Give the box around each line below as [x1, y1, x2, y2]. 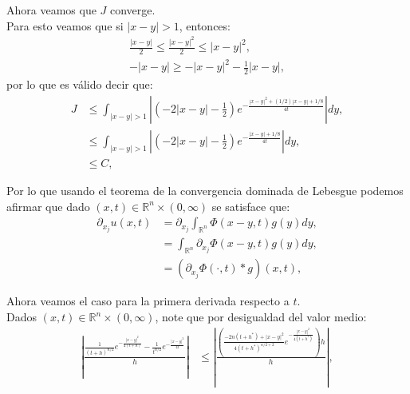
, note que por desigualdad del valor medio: [155, 308, 367, 325]
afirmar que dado [6, 197, 90, 214]
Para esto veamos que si [6, 17, 124, 34]
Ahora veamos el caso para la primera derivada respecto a [6, 293, 290, 309]
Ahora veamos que [6, 2, 97, 18]
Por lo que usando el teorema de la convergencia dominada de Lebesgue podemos [6, 181, 404, 198]
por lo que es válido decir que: [6, 76, 153, 93]
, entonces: [179, 17, 231, 34]
